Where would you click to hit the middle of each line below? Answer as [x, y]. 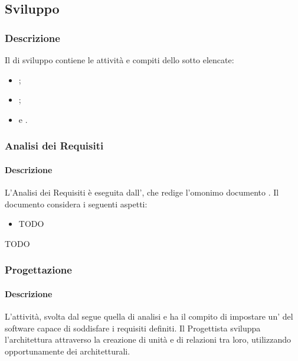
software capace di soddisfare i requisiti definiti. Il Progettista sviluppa [133, 328]
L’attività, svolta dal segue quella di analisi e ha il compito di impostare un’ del [149, 316]
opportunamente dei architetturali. [68, 351]
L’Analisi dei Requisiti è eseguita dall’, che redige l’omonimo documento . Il [142, 192]
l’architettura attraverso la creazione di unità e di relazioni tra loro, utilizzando [148, 339]
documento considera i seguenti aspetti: [76, 204]
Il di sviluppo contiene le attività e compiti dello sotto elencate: [119, 60]
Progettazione [38, 270]
